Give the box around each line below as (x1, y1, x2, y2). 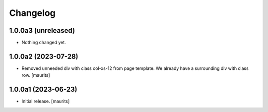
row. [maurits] (21, 72, 50, 78)
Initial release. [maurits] (21, 98, 70, 104)
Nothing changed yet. (21, 40, 67, 46)
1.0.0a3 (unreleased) (9, 26, 75, 35)
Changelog (9, 7, 56, 18)
